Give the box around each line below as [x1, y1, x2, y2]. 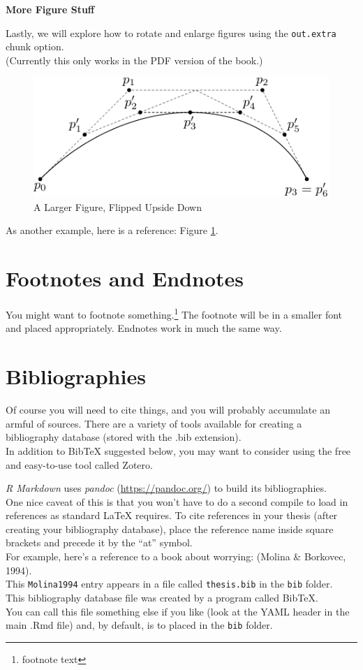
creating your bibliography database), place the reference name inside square [6, 521, 334, 536]
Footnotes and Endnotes [6, 264, 244, 293]
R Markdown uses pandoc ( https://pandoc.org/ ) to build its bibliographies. [6, 481, 327, 495]
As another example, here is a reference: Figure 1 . [6, 223, 218, 238]
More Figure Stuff [6, 2, 95, 16]
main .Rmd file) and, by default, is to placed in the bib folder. [6, 618, 273, 632]
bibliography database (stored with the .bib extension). [6, 430, 242, 444]
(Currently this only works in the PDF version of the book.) [6, 52, 263, 67]
